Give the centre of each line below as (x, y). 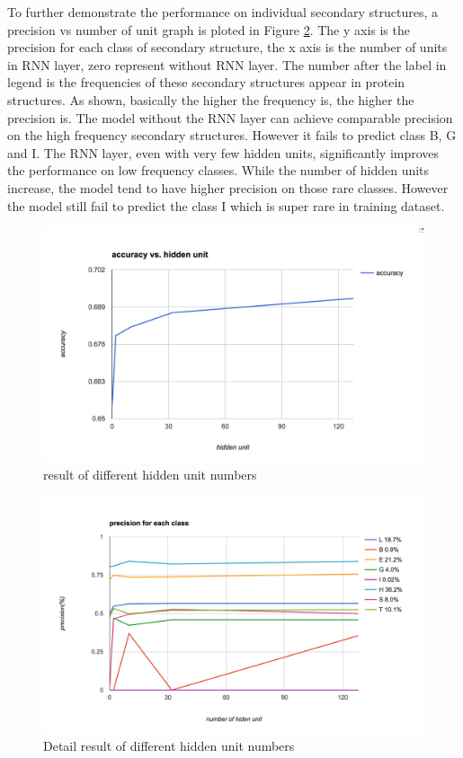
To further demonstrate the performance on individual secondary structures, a (223, 12)
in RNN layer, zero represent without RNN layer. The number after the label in (227, 64)
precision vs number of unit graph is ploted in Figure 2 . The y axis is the (209, 29)
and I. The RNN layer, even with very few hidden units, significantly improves (223, 152)
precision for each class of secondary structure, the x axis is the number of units (227, 47)
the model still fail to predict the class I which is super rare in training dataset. (226, 205)
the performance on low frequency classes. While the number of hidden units (218, 170)
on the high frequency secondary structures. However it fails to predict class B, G (232, 135)
